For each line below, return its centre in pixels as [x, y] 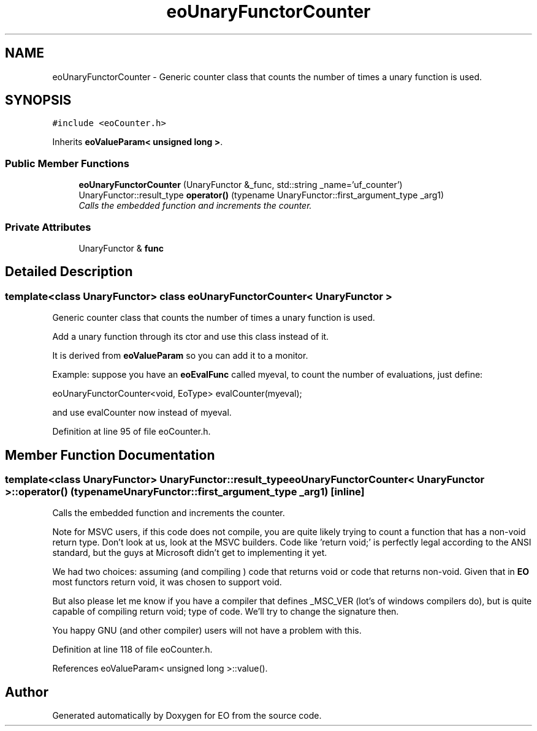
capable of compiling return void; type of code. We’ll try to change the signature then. [226, 612]
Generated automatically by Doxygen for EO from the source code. [187, 716]
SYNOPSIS [38, 100]
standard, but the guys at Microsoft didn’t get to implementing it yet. [190, 553]
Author [27, 692]
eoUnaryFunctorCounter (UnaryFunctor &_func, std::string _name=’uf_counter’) [241, 185]
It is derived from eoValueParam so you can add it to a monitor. [180, 356]
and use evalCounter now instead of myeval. [142, 413]
